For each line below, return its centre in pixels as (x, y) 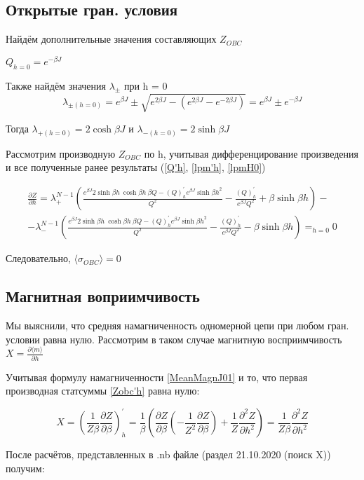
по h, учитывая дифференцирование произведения (251, 153)
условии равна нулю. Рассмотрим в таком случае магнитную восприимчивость (174, 339)
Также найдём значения (56, 85)
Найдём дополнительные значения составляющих (111, 39)
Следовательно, (38, 258)
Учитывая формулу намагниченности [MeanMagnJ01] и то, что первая (157, 377)
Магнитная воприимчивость (103, 296)
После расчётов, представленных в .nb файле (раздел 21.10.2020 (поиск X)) (168, 454)
